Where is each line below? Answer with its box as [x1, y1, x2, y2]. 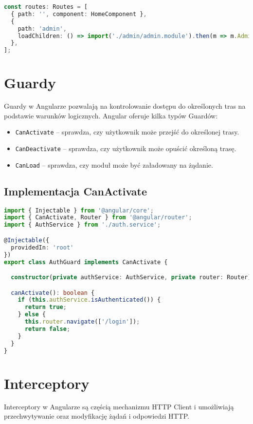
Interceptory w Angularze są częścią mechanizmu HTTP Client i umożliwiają [4, 401, 234, 411]
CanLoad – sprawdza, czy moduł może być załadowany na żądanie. [15, 159, 213, 170]
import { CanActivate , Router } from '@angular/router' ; [4, 214, 192, 221]
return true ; [24, 304, 67, 311]
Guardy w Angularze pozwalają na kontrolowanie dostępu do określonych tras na [4, 101, 246, 111]
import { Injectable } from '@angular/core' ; [4, 207, 154, 214]
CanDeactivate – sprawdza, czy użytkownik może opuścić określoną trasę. [15, 143, 236, 154]
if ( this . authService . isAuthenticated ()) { [18, 296, 161, 304]
